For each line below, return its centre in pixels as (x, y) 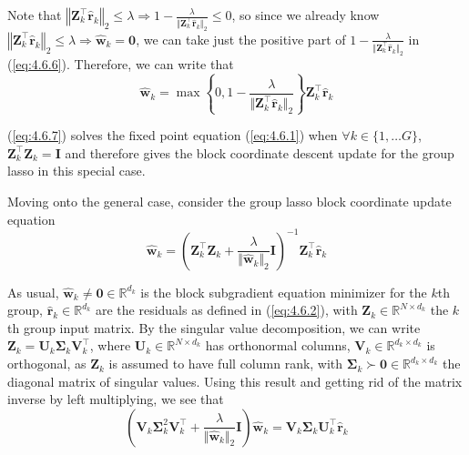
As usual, (33, 292)
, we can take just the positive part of (241, 39)
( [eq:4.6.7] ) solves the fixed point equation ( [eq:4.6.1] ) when (173, 135)
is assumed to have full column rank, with (226, 364)
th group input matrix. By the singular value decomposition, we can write (214, 327)
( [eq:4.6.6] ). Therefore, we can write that (121, 63)
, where (110, 345)
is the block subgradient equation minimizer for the (284, 292)
